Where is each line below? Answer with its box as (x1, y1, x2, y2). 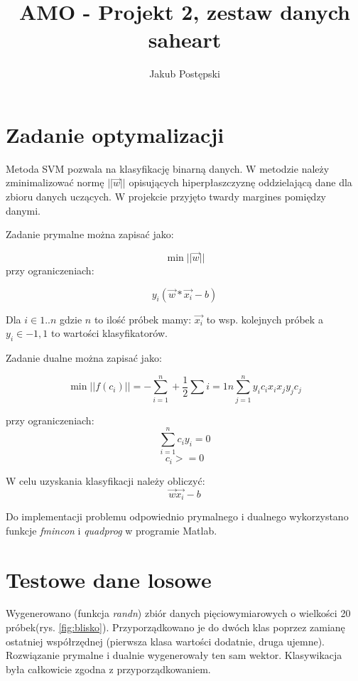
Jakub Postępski (149, 66, 220, 81)
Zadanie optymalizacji (6, 119, 224, 149)
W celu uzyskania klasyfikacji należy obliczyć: (6, 473, 205, 488)
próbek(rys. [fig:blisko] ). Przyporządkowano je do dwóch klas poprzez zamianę (6, 620, 345, 635)
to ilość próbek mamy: (94, 311, 192, 326)
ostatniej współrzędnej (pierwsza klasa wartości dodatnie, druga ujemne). (6, 633, 325, 648)
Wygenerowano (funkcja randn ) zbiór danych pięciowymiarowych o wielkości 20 (6, 606, 351, 621)
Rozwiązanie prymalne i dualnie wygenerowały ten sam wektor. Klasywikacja (6, 648, 342, 663)
